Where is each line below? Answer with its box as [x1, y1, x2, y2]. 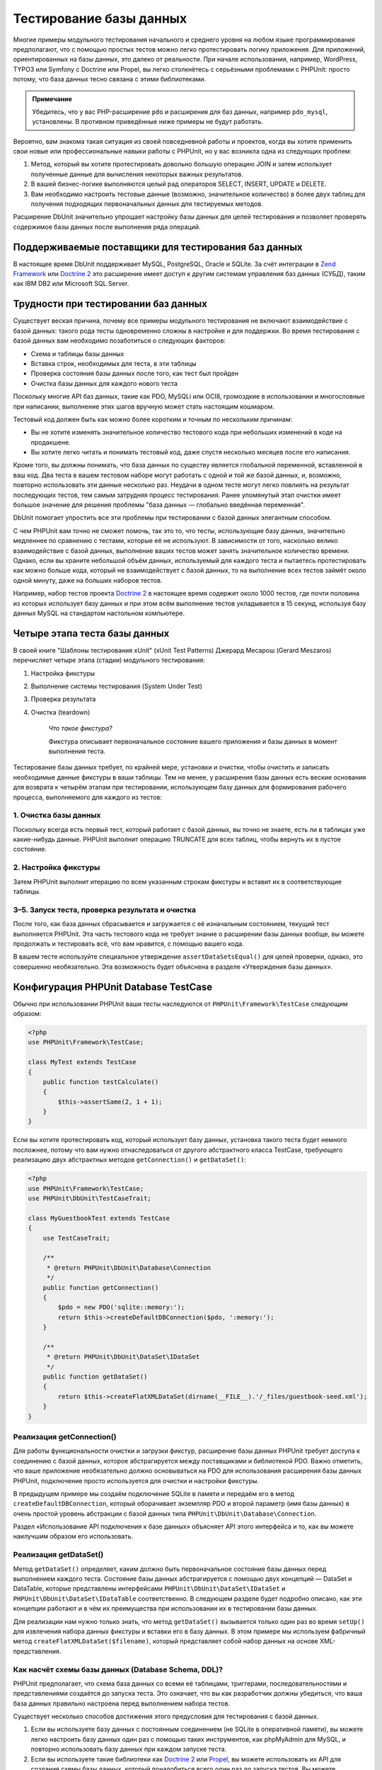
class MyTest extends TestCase [28, 1058, 137, 1066]
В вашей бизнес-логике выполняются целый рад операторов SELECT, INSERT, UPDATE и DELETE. [30, 180, 327, 188]
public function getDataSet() [42, 1373, 148, 1381]
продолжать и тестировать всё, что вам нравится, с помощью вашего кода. [13, 939, 244, 948]
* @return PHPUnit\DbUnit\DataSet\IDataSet [46, 1353, 200, 1361]
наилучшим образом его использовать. [13, 1532, 134, 1541]
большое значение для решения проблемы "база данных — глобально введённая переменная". [13, 501, 306, 509]
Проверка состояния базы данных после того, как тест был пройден [30, 369, 239, 378]
